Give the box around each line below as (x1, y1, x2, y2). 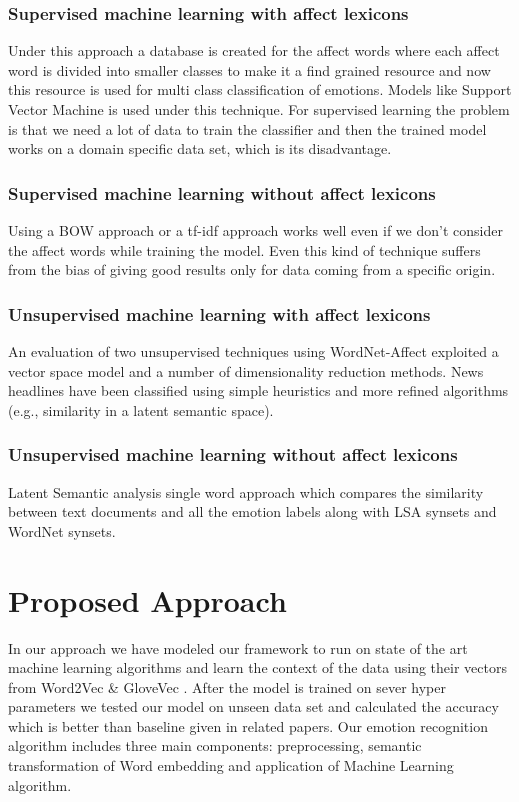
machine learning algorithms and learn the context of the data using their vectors (8, 657, 507, 678)
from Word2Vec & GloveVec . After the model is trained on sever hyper (8, 676, 446, 697)
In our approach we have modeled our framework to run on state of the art (8, 637, 468, 658)
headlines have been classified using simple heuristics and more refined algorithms (8, 380, 509, 401)
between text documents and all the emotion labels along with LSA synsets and (8, 501, 497, 522)
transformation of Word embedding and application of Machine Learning (8, 755, 454, 776)
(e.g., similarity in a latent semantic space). (8, 399, 274, 420)
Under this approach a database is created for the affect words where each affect (8, 40, 500, 61)
